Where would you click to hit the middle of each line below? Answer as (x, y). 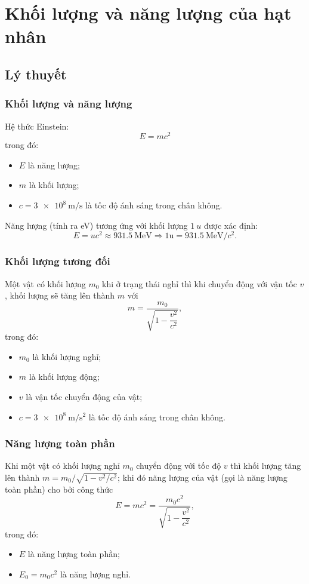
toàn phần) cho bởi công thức (59, 489)
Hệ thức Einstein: (37, 126)
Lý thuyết (36, 74)
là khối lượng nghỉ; (67, 356)
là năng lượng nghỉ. (95, 574)
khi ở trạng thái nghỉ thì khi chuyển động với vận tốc (200, 283)
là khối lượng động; (64, 376)
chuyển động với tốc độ (179, 465)
